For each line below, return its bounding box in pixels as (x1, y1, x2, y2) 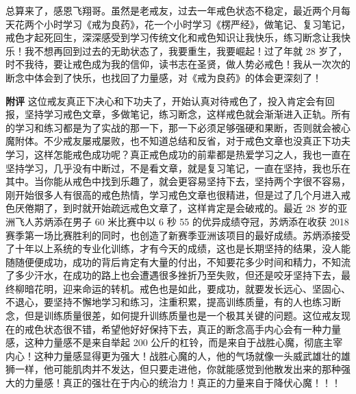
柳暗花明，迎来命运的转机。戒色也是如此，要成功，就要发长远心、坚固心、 (14, 281, 351, 295)
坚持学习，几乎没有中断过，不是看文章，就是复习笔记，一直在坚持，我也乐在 (5, 160, 351, 175)
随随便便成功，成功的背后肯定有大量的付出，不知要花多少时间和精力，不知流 (5, 254, 351, 269)
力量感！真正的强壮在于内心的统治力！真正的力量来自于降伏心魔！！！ (24, 375, 341, 390)
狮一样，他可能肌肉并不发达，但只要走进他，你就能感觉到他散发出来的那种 (5, 362, 341, 376)
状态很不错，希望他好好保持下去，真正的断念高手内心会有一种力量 (43, 321, 341, 336)
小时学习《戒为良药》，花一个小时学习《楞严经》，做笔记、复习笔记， (43, 16, 351, 31)
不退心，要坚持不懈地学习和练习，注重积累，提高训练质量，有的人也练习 (5, 295, 331, 309)
